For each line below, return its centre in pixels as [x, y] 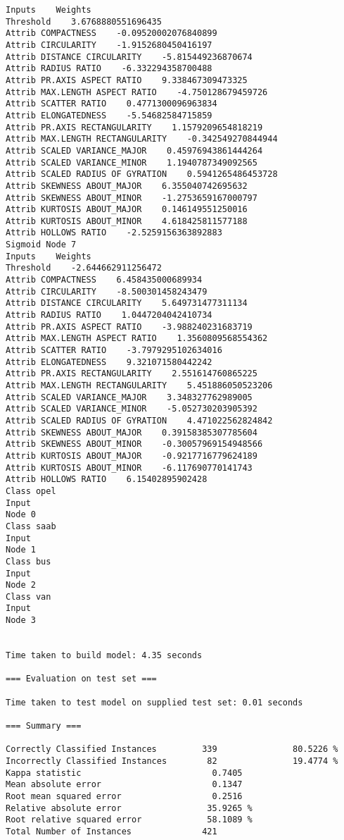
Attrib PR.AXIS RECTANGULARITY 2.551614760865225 [132, 374]
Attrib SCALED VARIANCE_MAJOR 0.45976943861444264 [134, 150]
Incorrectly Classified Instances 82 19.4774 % [172, 761]
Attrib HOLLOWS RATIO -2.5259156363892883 [114, 233]
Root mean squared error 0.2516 [124, 796]
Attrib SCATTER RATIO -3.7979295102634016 [114, 351]
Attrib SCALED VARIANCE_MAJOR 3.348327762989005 [129, 397]
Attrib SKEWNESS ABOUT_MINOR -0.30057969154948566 [134, 444]
